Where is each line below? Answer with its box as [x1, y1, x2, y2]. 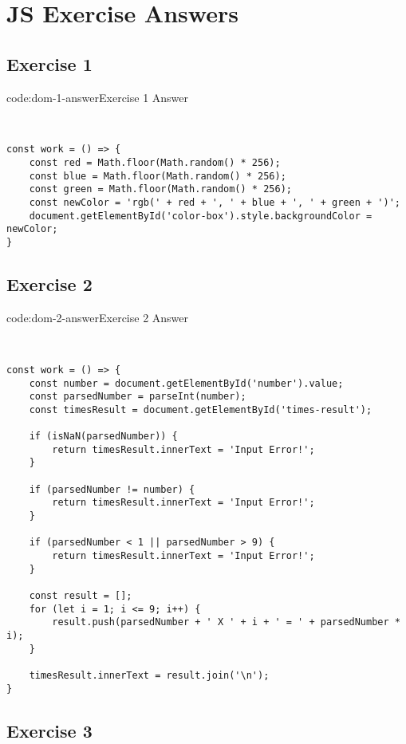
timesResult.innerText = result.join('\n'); [29, 669, 270, 681]
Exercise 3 [6, 718, 93, 742]
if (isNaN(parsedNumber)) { [29, 431, 178, 443]
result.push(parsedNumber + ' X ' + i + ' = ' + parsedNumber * [52, 616, 400, 628]
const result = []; [29, 590, 132, 601]
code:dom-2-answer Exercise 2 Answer [6, 309, 189, 325]
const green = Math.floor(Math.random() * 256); [29, 183, 292, 195]
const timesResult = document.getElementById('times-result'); [29, 403, 372, 415]
